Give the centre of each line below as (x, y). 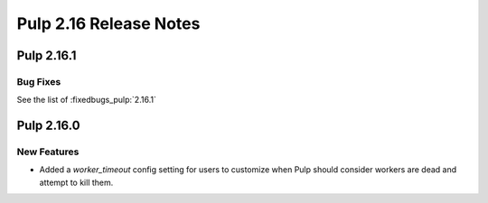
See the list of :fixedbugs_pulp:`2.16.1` (87, 100)
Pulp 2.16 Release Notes (108, 23)
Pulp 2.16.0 (48, 126)
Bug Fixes (39, 81)
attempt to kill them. (76, 182)
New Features (48, 152)
